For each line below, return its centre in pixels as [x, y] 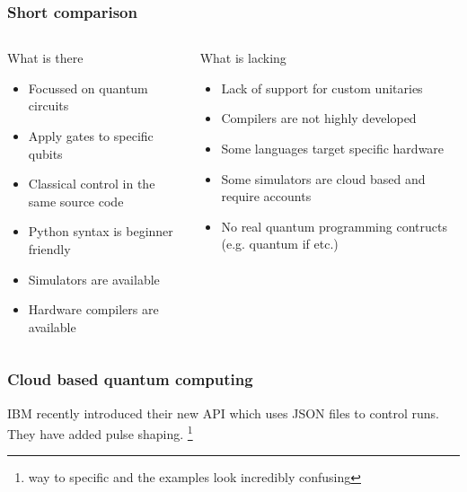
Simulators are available [94, 279]
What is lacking [243, 58]
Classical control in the [92, 184]
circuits [48, 105]
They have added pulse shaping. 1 [100, 432]
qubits [45, 153]
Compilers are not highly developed [319, 118]
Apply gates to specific [91, 136]
